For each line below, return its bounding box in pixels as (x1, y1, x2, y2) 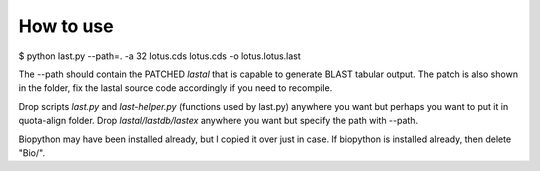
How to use (18, 15, 114, 37)
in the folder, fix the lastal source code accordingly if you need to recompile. (18, 82, 333, 94)
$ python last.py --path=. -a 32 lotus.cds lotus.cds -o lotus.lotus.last (18, 50, 302, 62)
